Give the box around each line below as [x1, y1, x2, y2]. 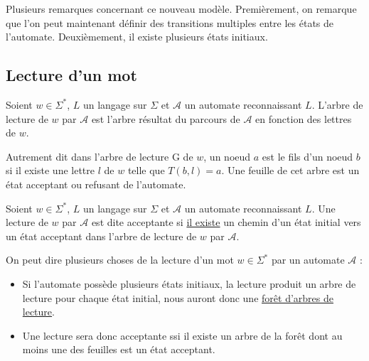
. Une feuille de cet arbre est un [221, 163, 360, 178]
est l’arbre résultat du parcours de [91, 111, 240, 126]
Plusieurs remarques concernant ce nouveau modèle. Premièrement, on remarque [6, 1, 357, 16]
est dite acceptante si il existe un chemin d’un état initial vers [91, 215, 361, 230]
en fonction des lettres [255, 111, 352, 126]
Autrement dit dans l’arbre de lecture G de [6, 149, 193, 163]
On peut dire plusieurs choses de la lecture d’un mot [6, 252, 234, 267]
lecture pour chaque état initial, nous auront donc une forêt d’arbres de [22, 290, 333, 305]
